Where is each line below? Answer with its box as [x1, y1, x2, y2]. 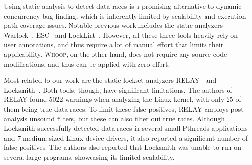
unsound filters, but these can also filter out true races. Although [29, 113, 225, 123]
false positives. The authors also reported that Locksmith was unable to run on [4, 142, 242, 152]
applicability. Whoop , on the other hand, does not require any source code [4, 48, 227, 59]
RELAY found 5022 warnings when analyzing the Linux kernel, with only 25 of [4, 94, 241, 104]
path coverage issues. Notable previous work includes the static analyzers [4, 20, 223, 30]
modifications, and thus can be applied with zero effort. [4, 58, 170, 69]
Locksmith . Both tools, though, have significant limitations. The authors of [4, 84, 232, 94]
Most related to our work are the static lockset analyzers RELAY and [4, 75, 217, 85]
